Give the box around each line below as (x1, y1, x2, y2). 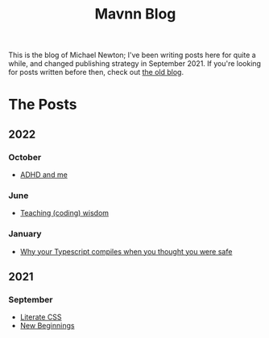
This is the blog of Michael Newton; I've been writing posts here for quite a (8, 50, 256, 60)
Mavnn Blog (94, 5, 176, 23)
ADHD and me (19, 170, 68, 179)
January (8, 229, 42, 240)
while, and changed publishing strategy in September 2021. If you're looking (8, 59, 262, 68)
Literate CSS (19, 312, 62, 322)
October (8, 151, 42, 163)
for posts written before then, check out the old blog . (8, 68, 184, 77)
